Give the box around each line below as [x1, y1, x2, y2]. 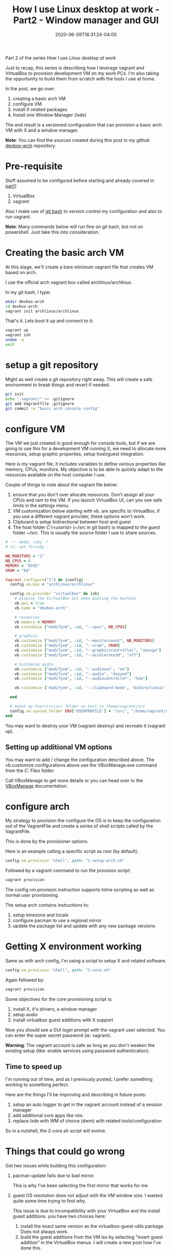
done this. [20, 1245, 42, 1251]
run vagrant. [5, 214, 32, 220]
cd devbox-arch [5, 304, 38, 309]
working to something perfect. [5, 1081, 69, 1087]
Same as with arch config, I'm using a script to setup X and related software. [5, 958, 167, 964]
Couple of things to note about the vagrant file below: [5, 482, 118, 488]
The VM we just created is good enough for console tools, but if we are [5, 440, 155, 446]
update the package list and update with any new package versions [12, 923, 156, 929]
